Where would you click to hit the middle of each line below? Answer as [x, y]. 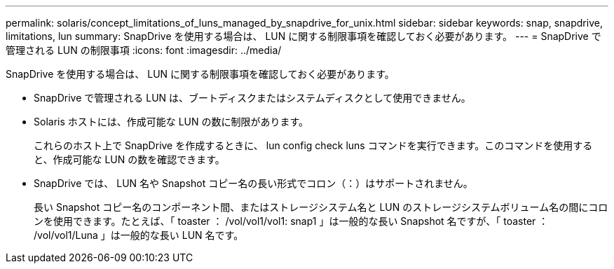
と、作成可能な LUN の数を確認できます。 [129, 159]
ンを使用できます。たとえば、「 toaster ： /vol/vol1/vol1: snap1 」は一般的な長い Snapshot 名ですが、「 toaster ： [291, 221]
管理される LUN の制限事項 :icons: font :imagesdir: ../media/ [144, 50]
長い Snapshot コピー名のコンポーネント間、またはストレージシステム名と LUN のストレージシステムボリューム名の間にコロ [321, 207]
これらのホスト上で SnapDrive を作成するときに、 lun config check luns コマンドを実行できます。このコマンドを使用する [313, 145]
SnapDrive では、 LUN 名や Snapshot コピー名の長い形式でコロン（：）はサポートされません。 [253, 183]
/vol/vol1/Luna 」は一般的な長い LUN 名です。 [139, 235]
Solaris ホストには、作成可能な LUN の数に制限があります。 [171, 122]
